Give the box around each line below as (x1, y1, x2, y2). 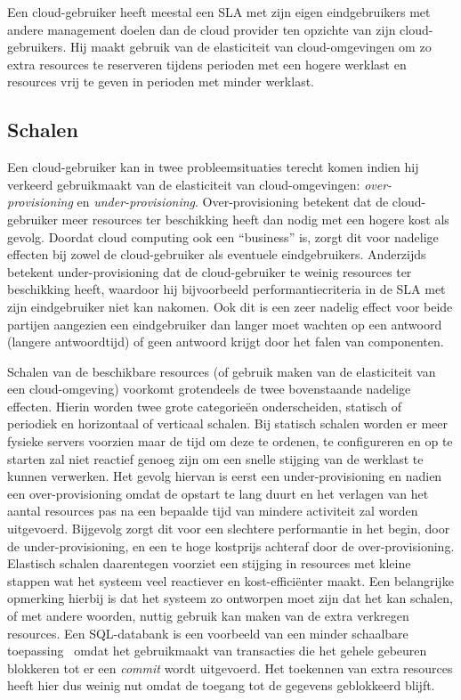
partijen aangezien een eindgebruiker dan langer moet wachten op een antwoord (7, 314, 442, 333)
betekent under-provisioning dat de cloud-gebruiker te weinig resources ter (7, 262, 412, 281)
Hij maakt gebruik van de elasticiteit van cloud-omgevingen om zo (69, 37, 432, 56)
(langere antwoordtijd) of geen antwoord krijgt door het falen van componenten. (7, 332, 444, 351)
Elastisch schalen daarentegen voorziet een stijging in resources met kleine (7, 554, 411, 573)
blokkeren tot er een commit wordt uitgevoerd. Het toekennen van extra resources (7, 658, 453, 677)
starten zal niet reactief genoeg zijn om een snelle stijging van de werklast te (7, 449, 424, 468)
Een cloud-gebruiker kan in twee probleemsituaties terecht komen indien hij (7, 158, 419, 176)
